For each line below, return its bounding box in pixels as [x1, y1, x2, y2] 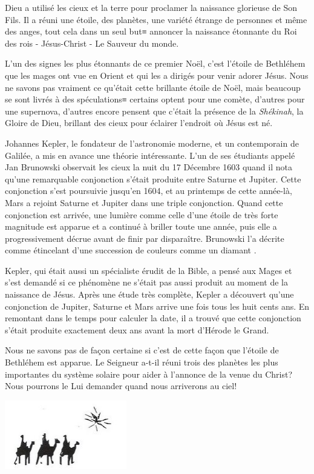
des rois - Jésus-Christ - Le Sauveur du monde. [5, 36, 179, 49]
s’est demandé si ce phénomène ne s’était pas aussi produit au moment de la [5, 276, 288, 289]
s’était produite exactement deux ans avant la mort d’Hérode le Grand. [5, 323, 269, 336]
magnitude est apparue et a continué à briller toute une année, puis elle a [5, 220, 277, 233]
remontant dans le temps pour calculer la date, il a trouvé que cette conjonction [5, 312, 301, 324]
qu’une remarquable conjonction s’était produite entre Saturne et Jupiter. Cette [5, 172, 301, 185]
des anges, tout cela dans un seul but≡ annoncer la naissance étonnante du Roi [5, 25, 297, 38]
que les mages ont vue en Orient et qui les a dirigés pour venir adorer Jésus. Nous [5, 68, 309, 81]
